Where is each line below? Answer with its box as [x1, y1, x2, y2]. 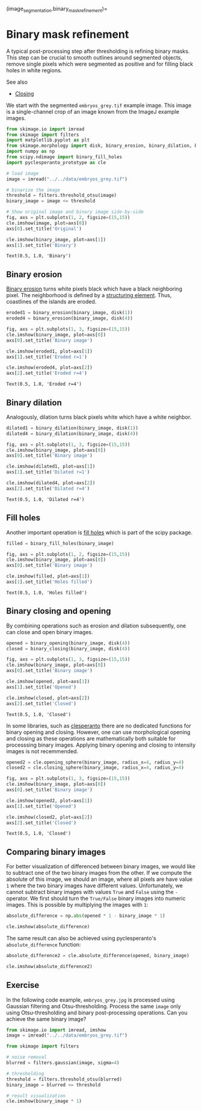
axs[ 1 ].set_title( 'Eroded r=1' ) [6, 354, 87, 360]
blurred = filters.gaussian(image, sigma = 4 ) [6, 1060, 120, 1066]
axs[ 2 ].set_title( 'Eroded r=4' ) [6, 370, 87, 377]
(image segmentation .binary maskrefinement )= [6, 5, 108, 14]
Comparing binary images [6, 846, 106, 857]
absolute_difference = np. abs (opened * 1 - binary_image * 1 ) [6, 913, 165, 919]
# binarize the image [6, 187, 61, 193]
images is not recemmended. [6, 747, 79, 754]
